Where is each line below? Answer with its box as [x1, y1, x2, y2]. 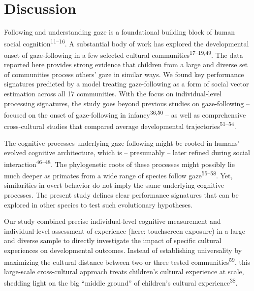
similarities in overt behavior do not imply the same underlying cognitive [4, 180, 224, 190]
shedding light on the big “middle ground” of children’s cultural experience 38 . [4, 276, 238, 288]
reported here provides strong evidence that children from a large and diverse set [4, 59, 248, 70]
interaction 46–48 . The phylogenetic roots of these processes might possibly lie [4, 157, 235, 169]
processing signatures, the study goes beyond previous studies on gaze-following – [4, 98, 250, 108]
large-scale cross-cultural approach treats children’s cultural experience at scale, [4, 266, 244, 276]
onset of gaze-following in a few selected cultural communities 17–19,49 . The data [4, 48, 243, 60]
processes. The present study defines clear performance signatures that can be [4, 189, 239, 200]
